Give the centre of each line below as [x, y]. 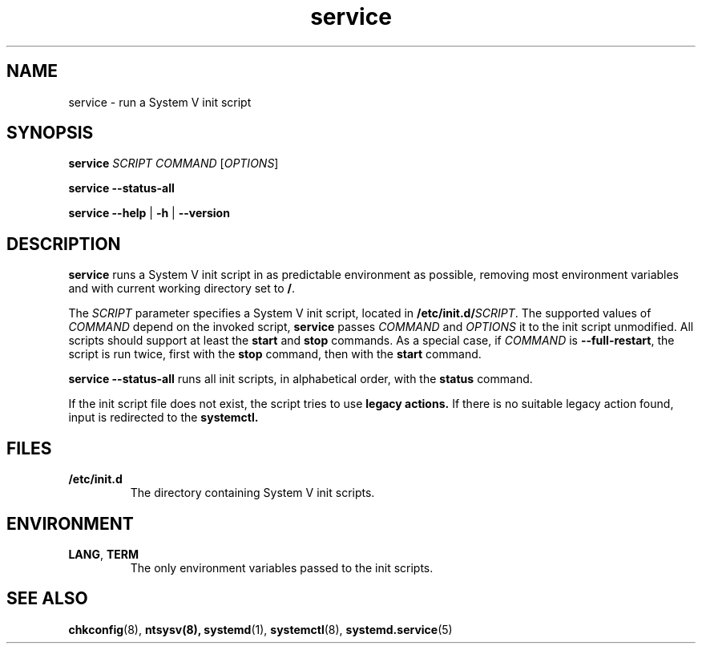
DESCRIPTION [64, 244]
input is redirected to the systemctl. [163, 418]
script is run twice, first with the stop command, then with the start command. [275, 354]
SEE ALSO [47, 599]
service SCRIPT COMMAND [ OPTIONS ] [173, 164]
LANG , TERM [104, 554]
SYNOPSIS [50, 133]
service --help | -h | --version [149, 213]
